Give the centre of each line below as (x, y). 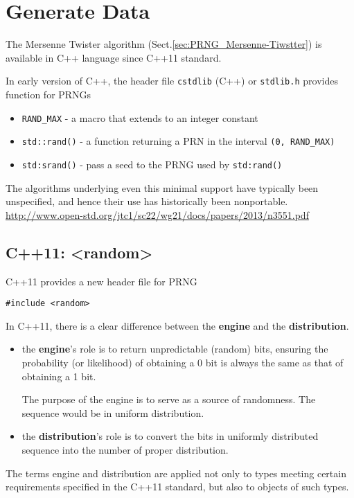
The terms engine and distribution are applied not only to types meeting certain (176, 473)
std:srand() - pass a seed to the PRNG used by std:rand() (152, 164)
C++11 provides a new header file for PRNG (101, 281)
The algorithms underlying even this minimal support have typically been (162, 187)
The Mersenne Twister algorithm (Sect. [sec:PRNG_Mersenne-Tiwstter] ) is (164, 44)
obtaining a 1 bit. (59, 376)
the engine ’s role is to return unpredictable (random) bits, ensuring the (175, 349)
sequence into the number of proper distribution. (125, 449)
